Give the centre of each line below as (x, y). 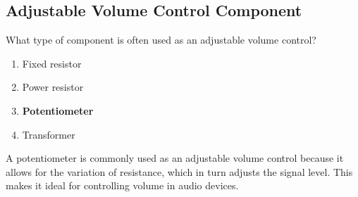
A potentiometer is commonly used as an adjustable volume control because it (175, 158)
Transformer (49, 134)
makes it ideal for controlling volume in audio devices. (122, 185)
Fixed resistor (52, 63)
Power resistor (53, 87)
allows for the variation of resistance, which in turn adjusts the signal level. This (179, 171)
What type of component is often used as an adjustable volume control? (161, 40)
